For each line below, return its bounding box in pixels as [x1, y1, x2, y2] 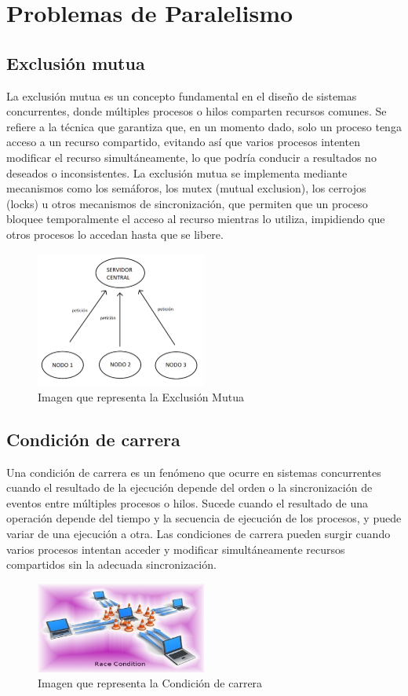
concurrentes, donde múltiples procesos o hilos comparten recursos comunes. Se [6, 103, 387, 119]
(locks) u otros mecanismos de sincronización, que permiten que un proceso [6, 195, 368, 211]
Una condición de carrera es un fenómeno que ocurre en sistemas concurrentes [6, 463, 381, 480]
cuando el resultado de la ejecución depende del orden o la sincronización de [6, 479, 373, 496]
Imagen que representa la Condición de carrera [38, 675, 263, 691]
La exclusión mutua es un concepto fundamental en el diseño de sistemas [6, 87, 357, 104]
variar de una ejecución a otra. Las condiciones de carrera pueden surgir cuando [6, 526, 391, 542]
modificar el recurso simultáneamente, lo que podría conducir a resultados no [6, 148, 377, 165]
